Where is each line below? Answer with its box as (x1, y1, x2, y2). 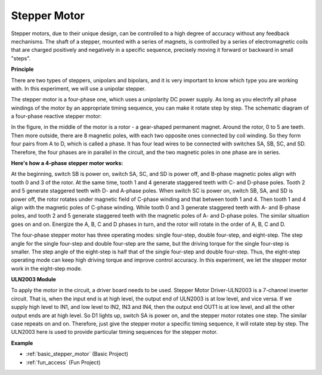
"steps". (11, 54, 31, 62)
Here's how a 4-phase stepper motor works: (11, 160, 123, 167)
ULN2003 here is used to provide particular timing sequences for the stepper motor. (11, 328, 218, 336)
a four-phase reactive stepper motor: (11, 113, 102, 120)
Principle (11, 66, 34, 73)
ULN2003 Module (11, 276, 57, 283)
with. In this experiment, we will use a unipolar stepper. (11, 85, 146, 92)
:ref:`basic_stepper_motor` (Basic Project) (26, 351, 128, 358)
